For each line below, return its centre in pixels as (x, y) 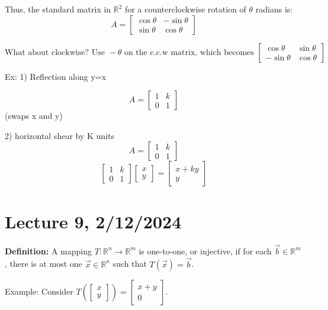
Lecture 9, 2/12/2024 (93, 221)
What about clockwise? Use (55, 52)
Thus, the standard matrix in (58, 9)
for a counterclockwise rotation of (186, 9)
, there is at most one (44, 264)
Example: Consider (39, 291)
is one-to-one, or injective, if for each (205, 251)
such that (130, 264)
